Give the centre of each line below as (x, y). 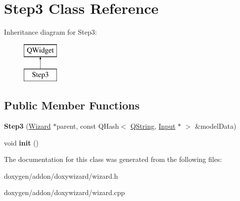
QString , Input (153, 126)
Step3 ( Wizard (27, 126)
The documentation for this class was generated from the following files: (113, 159)
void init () (22, 142)
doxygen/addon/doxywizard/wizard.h (61, 176)
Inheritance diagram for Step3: (50, 32)
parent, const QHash (88, 126)
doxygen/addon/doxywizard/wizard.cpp (65, 192)
